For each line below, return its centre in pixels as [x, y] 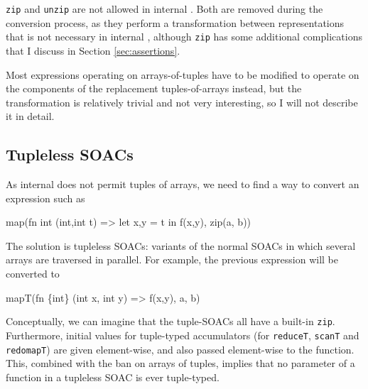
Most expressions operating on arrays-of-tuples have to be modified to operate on [183, 74]
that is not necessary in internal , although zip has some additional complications [184, 37]
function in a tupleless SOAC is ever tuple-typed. [113, 377]
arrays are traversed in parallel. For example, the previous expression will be [172, 259]
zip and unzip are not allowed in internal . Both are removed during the [164, 9]
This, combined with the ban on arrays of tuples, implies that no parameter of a [180, 363]
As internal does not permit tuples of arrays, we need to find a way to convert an [183, 184]
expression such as [45, 198]
